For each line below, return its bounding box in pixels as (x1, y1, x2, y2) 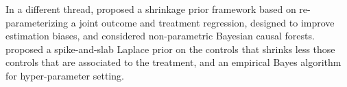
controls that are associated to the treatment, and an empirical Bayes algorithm (5, 55, 342, 69)
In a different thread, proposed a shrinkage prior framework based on (5, 2, 296, 16)
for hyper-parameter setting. (5, 68, 124, 82)
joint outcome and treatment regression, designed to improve (79, 15, 335, 29)
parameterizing (5, 15, 69, 29)
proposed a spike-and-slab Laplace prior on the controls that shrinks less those (5, 41, 335, 56)
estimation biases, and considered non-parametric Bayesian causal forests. (5, 29, 315, 43)
